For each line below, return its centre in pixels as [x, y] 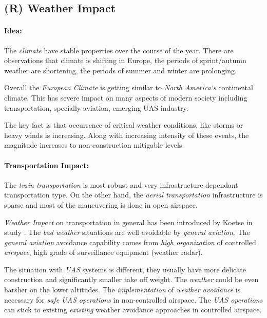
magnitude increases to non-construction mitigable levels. [94, 145]
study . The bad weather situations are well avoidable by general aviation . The [127, 232]
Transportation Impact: [47, 165]
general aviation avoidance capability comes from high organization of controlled [130, 242]
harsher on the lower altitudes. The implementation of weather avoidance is [122, 290]
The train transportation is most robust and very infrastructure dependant [121, 184]
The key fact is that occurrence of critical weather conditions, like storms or [124, 125]
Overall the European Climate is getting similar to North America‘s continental [129, 87]
